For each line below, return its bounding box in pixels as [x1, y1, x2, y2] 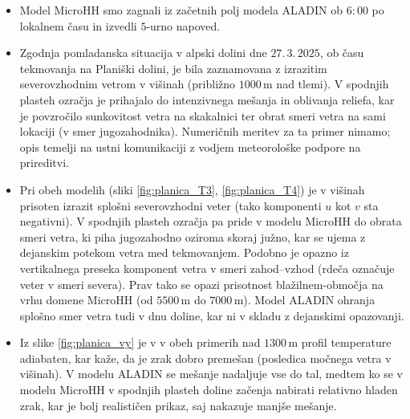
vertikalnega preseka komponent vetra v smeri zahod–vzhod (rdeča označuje [19, 259, 395, 276]
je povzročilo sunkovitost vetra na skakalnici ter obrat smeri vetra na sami [19, 107, 386, 124]
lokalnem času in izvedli [19, 17, 137, 34]
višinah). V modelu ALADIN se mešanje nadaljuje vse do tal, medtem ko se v [19, 365, 403, 382]
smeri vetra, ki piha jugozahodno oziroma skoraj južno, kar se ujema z [19, 228, 366, 245]
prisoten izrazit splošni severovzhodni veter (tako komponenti [19, 197, 322, 214]
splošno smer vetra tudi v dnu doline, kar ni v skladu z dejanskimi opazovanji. [19, 307, 404, 323]
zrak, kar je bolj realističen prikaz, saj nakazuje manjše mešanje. [19, 397, 337, 413]
